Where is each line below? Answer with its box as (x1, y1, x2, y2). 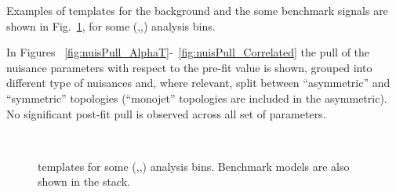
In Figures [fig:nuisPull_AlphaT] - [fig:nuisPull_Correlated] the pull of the (6, 44, 370, 60)
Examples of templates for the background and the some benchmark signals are (6, 2, 388, 18)
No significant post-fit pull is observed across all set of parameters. (6, 105, 326, 121)
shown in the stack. (38, 173, 130, 190)
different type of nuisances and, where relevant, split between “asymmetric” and (6, 74, 391, 91)
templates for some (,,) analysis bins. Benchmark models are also (38, 158, 350, 174)
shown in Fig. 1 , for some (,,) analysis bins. (6, 17, 216, 34)
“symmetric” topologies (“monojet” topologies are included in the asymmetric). (6, 89, 387, 106)
